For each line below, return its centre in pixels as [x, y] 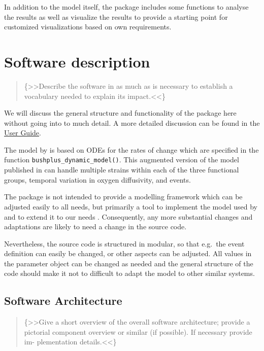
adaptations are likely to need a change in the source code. [95, 226]
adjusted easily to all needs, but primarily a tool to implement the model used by [131, 206]
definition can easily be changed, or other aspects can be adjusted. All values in [128, 253]
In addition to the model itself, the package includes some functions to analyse [126, 7]
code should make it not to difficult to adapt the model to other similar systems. [129, 273]
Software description [77, 61]
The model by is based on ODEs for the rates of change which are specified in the [131, 149]
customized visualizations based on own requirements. [88, 27]
